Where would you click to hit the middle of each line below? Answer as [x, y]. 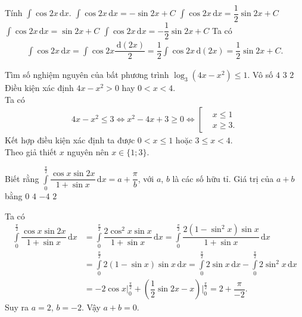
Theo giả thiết [31, 152]
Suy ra [17, 307]
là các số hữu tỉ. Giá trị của [223, 178]
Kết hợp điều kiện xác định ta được [70, 140]
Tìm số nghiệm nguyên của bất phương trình [87, 75]
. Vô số [260, 75]
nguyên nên [88, 152]
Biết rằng [22, 178]
